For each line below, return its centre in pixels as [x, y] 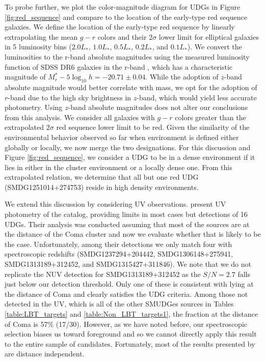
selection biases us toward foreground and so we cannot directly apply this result [131, 334]
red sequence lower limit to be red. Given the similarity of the [153, 127]
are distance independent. [45, 354]
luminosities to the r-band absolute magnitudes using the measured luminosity [127, 56]
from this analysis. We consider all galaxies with [80, 117]
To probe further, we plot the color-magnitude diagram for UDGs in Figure [123, 7]
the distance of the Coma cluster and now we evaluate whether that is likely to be [133, 234]
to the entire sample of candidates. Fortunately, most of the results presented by [130, 343]
